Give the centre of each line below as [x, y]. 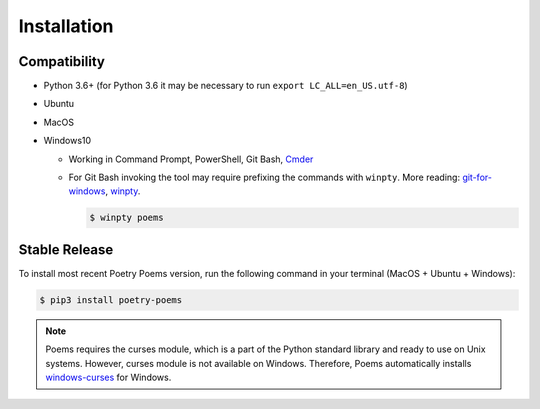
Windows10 [67, 141]
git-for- [476, 177]
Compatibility [61, 61]
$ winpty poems [126, 218]
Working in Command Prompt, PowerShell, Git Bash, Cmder [191, 159]
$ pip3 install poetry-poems [111, 299]
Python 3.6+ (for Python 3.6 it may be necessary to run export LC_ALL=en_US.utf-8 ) [226, 86]
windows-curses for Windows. [108, 377]
